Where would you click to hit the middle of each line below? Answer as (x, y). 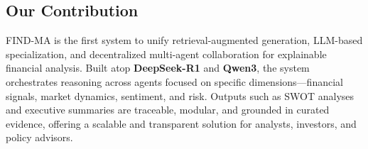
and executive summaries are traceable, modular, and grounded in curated (168, 110)
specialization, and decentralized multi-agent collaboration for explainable (166, 54)
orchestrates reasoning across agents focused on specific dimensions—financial (174, 81)
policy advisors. (39, 137)
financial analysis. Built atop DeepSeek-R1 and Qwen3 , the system (158, 68)
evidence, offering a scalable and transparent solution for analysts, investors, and (181, 123)
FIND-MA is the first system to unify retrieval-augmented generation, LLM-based (184, 40)
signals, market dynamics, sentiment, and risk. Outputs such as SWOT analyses (180, 95)
